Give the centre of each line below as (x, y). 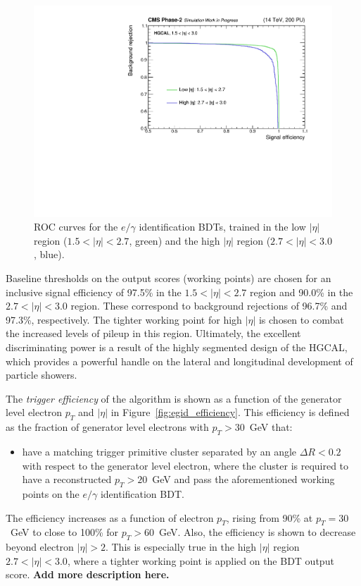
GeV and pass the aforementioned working (243, 479)
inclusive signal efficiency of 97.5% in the (94, 292)
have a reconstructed (67, 479)
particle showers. (42, 375)
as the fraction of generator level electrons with (107, 427)
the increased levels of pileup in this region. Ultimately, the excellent (153, 333)
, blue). (49, 254)
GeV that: (271, 427)
